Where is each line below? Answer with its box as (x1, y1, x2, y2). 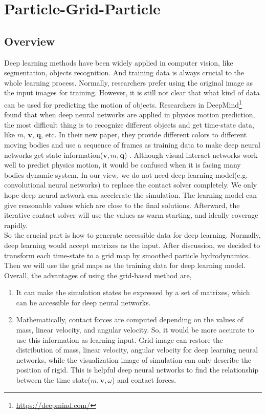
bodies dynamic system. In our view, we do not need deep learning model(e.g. (4, 169, 248, 180)
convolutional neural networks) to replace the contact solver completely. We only (4, 179, 257, 190)
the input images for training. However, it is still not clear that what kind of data (4, 87, 260, 98)
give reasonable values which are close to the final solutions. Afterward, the (4, 199, 240, 210)
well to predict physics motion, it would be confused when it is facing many (4, 159, 241, 170)
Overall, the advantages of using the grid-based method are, (4, 270, 192, 280)
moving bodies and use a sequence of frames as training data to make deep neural (4, 139, 260, 150)
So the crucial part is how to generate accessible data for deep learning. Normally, (4, 230, 261, 240)
